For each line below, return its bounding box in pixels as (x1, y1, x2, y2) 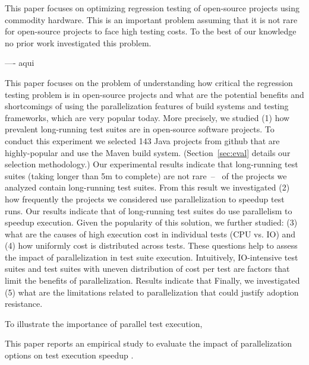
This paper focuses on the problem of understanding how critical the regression (5, 76, 293, 88)
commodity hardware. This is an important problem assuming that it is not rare (5, 13, 298, 26)
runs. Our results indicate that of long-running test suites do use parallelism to (5, 204, 292, 217)
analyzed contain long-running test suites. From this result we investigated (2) (5, 181, 290, 193)
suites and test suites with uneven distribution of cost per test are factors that (5, 262, 290, 275)
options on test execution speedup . (5, 349, 134, 361)
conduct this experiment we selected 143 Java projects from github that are (5, 134, 280, 147)
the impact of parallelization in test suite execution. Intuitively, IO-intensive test (5, 250, 298, 263)
